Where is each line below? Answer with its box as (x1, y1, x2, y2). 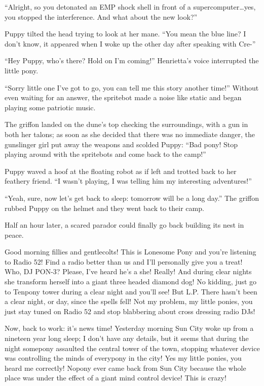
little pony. (5, 65, 39, 75)
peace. (5, 229, 24, 240)
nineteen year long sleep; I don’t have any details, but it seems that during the (5, 333, 249, 344)
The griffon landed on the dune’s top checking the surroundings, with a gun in (5, 119, 248, 130)
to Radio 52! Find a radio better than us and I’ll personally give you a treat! (5, 256, 243, 267)
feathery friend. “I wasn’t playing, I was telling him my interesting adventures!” (5, 176, 252, 186)
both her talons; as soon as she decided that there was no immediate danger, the (5, 128, 255, 139)
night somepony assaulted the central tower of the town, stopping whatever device (5, 342, 260, 353)
